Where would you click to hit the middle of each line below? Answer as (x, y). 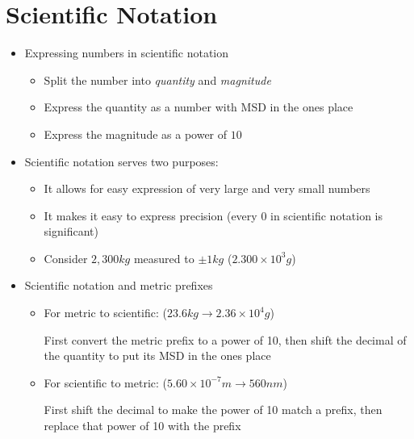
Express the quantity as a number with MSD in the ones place (199, 107)
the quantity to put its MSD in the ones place (157, 355)
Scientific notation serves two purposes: (121, 161)
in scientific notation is (327, 215)
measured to (164, 258)
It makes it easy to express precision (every (151, 215)
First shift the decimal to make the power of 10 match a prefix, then (213, 410)
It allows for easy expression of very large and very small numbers (207, 188)
